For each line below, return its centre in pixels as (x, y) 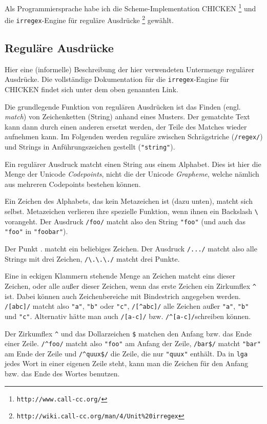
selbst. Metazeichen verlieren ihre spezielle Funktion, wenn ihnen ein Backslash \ (131, 211)
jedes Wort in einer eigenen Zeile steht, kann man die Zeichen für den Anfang (127, 363)
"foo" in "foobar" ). (36, 231)
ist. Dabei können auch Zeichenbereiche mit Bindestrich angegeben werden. (123, 296)
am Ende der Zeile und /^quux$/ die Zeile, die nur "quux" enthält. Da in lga (126, 353)
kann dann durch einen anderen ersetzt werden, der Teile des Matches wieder (126, 126)
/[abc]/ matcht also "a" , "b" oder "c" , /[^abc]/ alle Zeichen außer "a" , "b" (127, 306)
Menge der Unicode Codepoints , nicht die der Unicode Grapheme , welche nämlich (132, 174)
